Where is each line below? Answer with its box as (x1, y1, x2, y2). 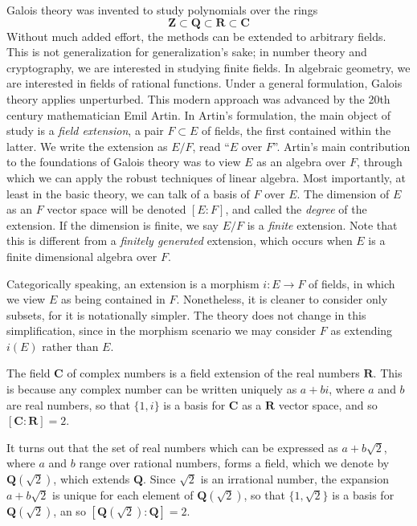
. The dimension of (296, 185, 390, 202)
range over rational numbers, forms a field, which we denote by (79, 455, 390, 471)
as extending (330, 322, 393, 339)
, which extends (53, 471, 130, 487)
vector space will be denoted (47, 201, 186, 218)
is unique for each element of (51, 487, 194, 504)
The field (6, 365, 51, 381)
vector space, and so (278, 396, 378, 413)
